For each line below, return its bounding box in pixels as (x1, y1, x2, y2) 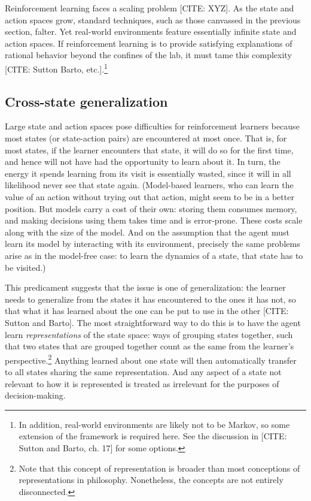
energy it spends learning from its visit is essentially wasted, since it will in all (5, 167, 291, 179)
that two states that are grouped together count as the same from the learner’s (5, 340, 294, 352)
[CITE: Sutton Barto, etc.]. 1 (5, 61, 108, 75)
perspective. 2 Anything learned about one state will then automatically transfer (5, 352, 297, 366)
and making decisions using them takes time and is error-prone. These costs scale (5, 214, 303, 227)
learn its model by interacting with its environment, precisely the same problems (5, 237, 300, 250)
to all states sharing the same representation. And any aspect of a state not (5, 365, 282, 378)
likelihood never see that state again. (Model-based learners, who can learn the (5, 179, 294, 191)
